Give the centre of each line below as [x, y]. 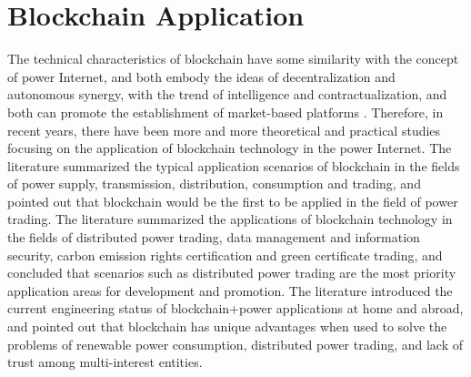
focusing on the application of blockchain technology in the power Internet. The [230, 148]
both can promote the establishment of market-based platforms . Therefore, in [225, 112]
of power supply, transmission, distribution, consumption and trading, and [214, 183]
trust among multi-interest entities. [105, 362]
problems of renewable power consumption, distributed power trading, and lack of [235, 344]
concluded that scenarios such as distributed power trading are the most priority [232, 273]
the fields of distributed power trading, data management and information [214, 237]
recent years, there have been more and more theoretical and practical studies [224, 130]
